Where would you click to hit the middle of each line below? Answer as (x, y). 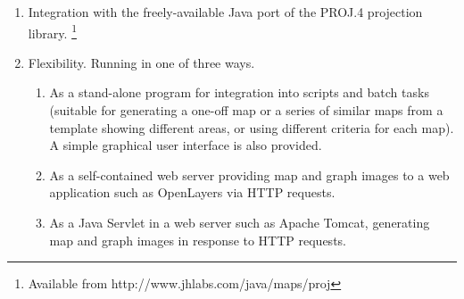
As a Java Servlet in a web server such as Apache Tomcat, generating (240, 222)
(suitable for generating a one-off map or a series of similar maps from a (246, 110)
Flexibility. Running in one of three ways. (141, 62)
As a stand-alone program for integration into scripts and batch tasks (239, 92)
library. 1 (52, 31)
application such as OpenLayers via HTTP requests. (192, 192)
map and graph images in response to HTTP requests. (198, 240)
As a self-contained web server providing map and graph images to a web (249, 174)
